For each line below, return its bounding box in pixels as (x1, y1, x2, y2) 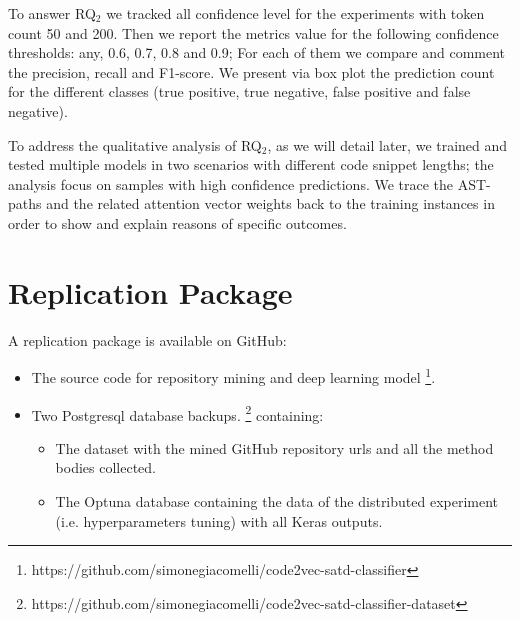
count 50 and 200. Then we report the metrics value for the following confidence (8, 22, 499, 43)
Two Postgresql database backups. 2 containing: (31, 401, 324, 425)
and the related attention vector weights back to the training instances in (46, 193, 495, 214)
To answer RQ (8, 3, 96, 23)
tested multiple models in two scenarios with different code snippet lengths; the (8, 154, 494, 175)
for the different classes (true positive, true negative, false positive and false (8, 81, 471, 102)
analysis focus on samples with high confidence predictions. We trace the (8, 173, 454, 194)
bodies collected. (55, 457, 157, 478)
